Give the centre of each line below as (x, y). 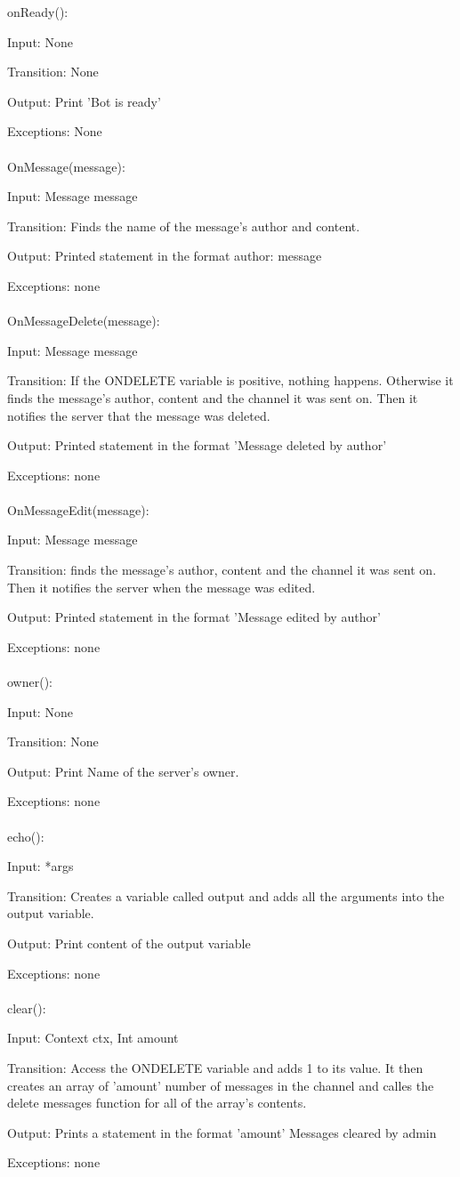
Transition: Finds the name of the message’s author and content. (184, 226)
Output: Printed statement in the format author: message (165, 256)
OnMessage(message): (66, 166)
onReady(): (38, 12)
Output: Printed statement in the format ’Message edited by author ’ (194, 617)
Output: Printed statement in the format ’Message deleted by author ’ (197, 445)
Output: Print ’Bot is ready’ (84, 101)
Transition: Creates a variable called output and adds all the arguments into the (226, 895)
